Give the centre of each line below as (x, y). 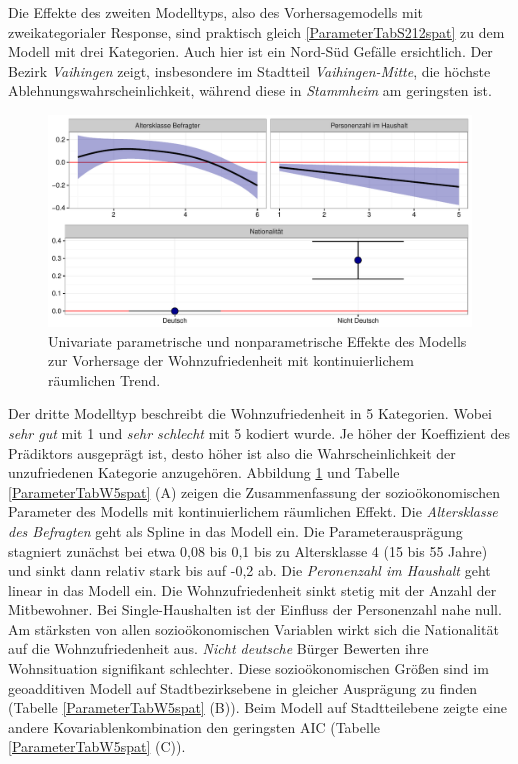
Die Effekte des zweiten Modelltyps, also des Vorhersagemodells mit (216, 12)
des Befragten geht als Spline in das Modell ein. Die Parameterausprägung (235, 530)
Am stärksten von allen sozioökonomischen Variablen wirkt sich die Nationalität (253, 628)
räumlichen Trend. (104, 379)
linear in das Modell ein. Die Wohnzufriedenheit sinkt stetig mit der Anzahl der (252, 589)
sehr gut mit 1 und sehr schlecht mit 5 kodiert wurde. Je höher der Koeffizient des (259, 432)
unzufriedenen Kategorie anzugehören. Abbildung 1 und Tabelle (204, 472)
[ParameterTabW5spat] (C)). (97, 746)
